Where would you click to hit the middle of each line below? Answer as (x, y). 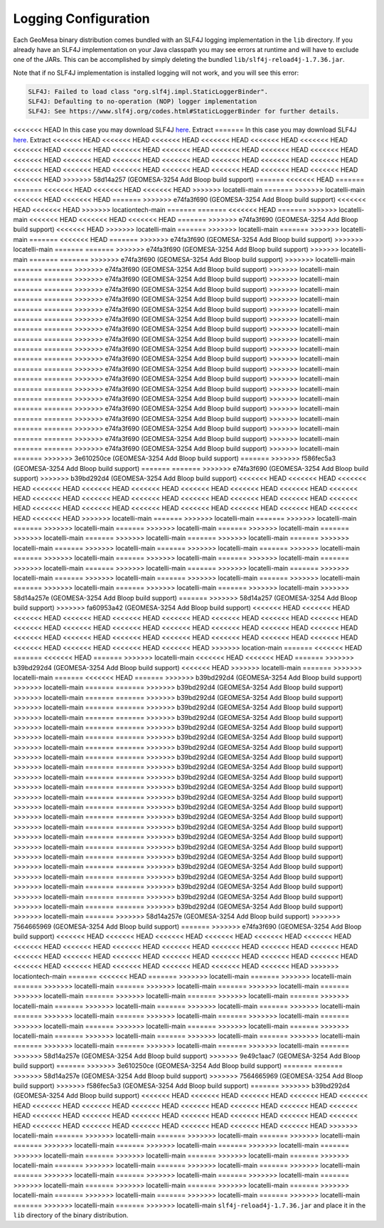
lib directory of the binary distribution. (71, 1215)
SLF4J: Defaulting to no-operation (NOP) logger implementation (143, 102)
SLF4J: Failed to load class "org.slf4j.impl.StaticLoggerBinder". (148, 91)
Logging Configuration (81, 18)
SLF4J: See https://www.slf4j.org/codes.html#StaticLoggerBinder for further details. (184, 111)
